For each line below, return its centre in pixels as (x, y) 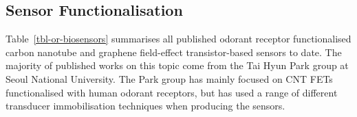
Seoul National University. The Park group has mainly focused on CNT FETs (169, 78)
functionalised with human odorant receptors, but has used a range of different (172, 92)
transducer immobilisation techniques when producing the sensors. (145, 106)
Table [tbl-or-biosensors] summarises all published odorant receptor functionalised (178, 39)
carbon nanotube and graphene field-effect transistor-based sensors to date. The (174, 52)
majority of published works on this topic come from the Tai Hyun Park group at (177, 65)
